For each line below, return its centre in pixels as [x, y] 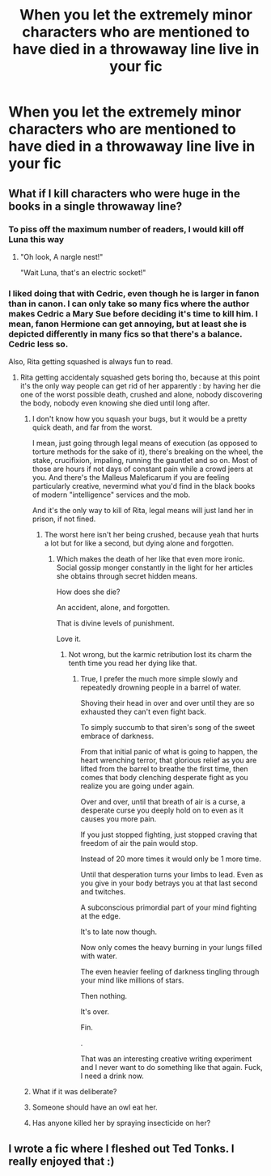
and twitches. [103, 892]
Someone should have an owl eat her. [95, 1107]
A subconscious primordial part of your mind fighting [169, 907]
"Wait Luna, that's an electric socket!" [83, 272]
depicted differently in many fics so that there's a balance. [125, 333]
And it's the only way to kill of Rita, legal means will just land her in [143, 511]
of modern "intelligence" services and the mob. [111, 495]
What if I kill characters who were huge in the [124, 193]
